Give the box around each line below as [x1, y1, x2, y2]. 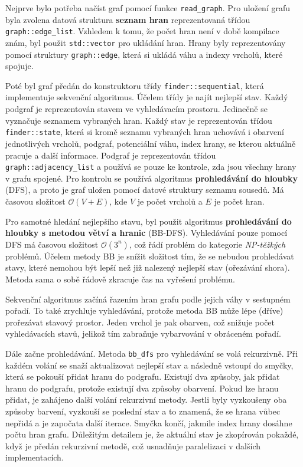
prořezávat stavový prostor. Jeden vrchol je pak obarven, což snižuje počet [5, 315, 275, 328]
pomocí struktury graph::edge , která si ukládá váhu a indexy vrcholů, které [5, 48, 283, 60]
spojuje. [5, 60, 34, 72]
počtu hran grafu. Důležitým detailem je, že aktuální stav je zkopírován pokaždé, [5, 428, 299, 440]
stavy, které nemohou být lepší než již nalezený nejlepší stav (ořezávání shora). [5, 261, 290, 274]
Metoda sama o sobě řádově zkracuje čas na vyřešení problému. [5, 272, 235, 285]
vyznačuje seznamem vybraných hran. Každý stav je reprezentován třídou [5, 114, 272, 126]
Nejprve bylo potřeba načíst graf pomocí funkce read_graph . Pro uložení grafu [5, 2, 290, 14]
